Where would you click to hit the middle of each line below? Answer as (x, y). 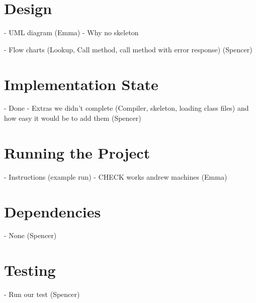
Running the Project (77, 152)
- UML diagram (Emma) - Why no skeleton (71, 32)
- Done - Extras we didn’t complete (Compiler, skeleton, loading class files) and (126, 108)
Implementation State (81, 84)
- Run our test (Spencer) (42, 294)
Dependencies (53, 211)
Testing (30, 270)
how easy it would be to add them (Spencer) (73, 118)
